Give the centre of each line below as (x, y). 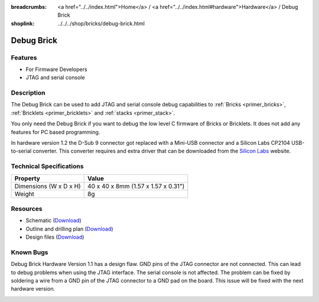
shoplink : (23, 23)
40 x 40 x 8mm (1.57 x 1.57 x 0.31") (136, 186)
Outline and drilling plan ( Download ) (69, 229)
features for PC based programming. (56, 132)
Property (27, 178)
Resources (27, 209)
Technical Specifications (47, 167)
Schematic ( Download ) (54, 220)
